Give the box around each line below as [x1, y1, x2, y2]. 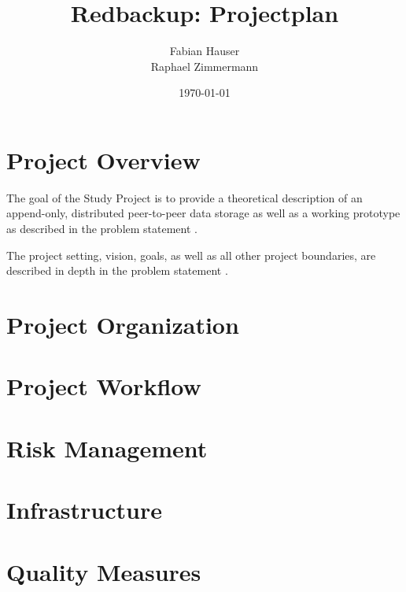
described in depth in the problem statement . [6, 262, 228, 279]
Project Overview [6, 143, 201, 176]
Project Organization [6, 309, 239, 340]
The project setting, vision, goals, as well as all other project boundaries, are [6, 246, 376, 263]
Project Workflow [6, 370, 201, 402]
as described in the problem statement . [6, 220, 197, 237]
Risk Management [6, 431, 208, 464]
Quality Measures [6, 555, 201, 587]
